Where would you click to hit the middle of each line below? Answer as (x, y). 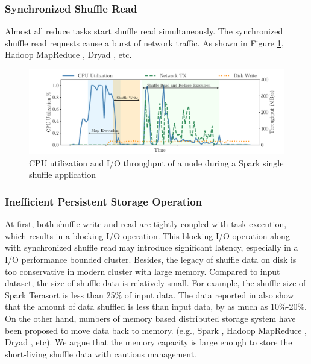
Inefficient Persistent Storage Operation (104, 201)
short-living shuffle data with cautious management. (101, 353)
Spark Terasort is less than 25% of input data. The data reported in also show (149, 294)
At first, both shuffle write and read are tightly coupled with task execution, (146, 224)
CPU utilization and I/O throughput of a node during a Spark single (156, 162)
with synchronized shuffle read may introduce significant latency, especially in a (152, 247)
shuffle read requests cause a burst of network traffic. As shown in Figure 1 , (144, 42)
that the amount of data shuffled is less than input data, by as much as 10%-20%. (156, 306)
